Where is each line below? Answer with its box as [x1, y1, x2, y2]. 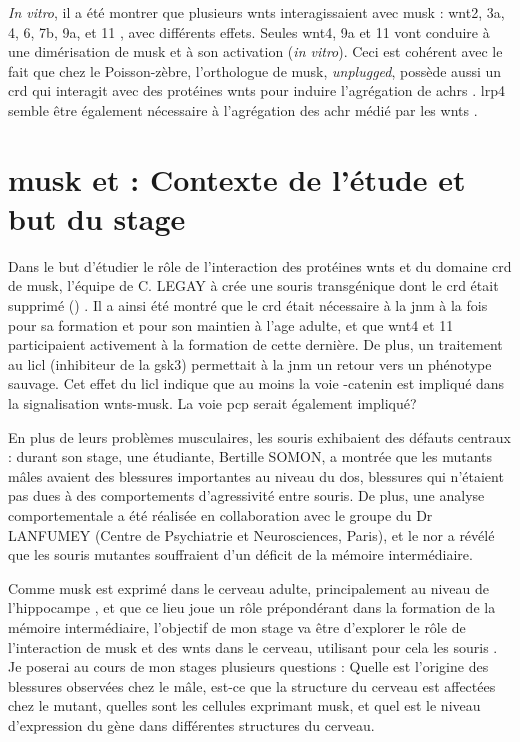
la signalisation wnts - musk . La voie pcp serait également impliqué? [8, 393, 417, 414]
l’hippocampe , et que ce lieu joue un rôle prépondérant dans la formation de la [8, 597, 496, 618]
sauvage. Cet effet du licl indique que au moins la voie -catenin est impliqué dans [8, 373, 505, 394]
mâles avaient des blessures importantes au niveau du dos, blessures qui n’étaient [8, 465, 504, 486]
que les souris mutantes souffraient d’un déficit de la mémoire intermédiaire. [8, 544, 473, 565]
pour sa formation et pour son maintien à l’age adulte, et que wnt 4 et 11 [8, 314, 454, 335]
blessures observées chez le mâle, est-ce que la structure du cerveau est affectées [8, 675, 496, 696]
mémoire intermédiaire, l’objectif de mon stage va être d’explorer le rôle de [8, 616, 466, 637]
